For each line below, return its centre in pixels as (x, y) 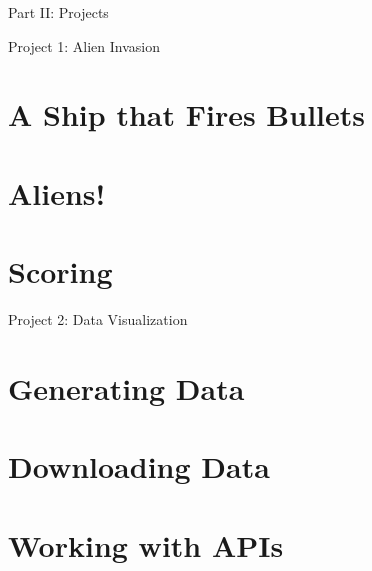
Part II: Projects (58, 12)
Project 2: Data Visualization (98, 319)
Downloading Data (139, 466)
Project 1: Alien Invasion (84, 45)
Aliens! (57, 192)
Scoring (60, 271)
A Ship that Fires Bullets (187, 114)
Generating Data (126, 387)
